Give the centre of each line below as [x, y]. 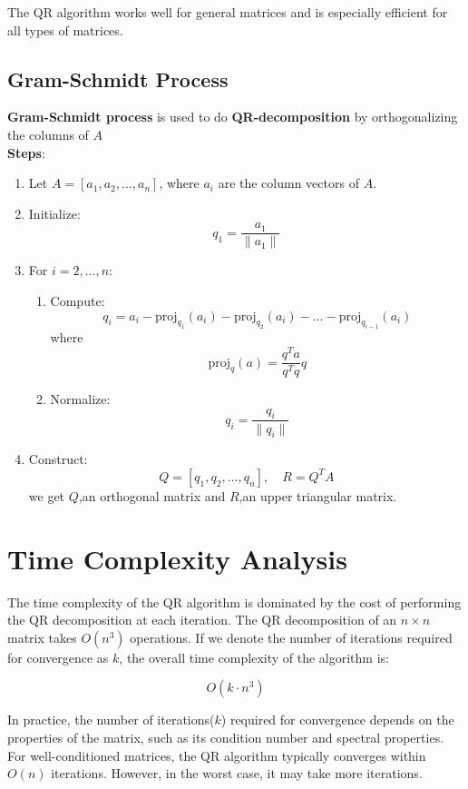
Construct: [58, 459]
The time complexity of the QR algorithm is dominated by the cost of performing [234, 602]
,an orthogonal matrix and [152, 495]
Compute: [78, 301]
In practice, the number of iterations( [111, 720]
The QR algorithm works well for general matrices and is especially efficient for [228, 12]
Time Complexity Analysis [177, 558]
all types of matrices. [65, 30]
